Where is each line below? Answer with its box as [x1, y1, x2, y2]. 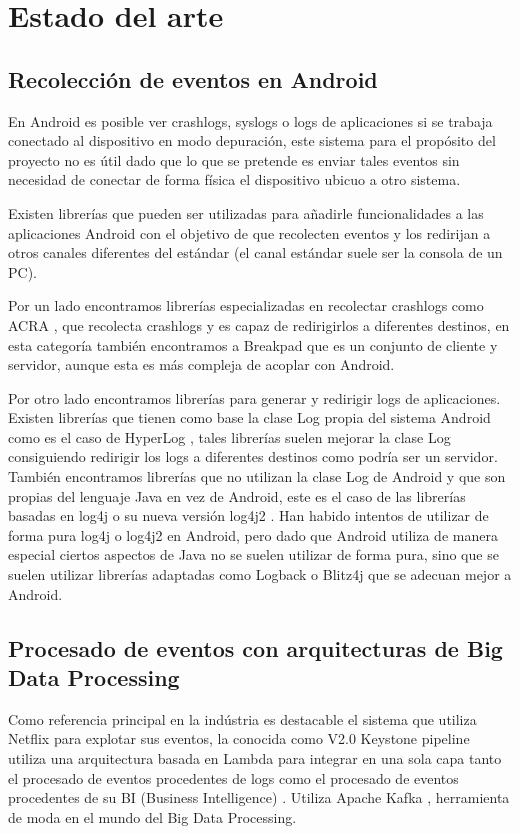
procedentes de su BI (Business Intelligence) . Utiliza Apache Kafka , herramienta [8, 787, 510, 808]
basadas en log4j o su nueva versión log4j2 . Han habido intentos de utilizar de [8, 505, 489, 526]
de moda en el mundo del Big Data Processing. [8, 806, 297, 827]
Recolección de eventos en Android [8, 63, 378, 94]
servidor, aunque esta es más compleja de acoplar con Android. [8, 354, 395, 375]
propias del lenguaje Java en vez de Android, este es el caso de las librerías [8, 485, 466, 506]
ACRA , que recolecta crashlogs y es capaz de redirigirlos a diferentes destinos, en [8, 314, 510, 335]
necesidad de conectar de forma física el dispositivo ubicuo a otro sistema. [8, 169, 461, 190]
